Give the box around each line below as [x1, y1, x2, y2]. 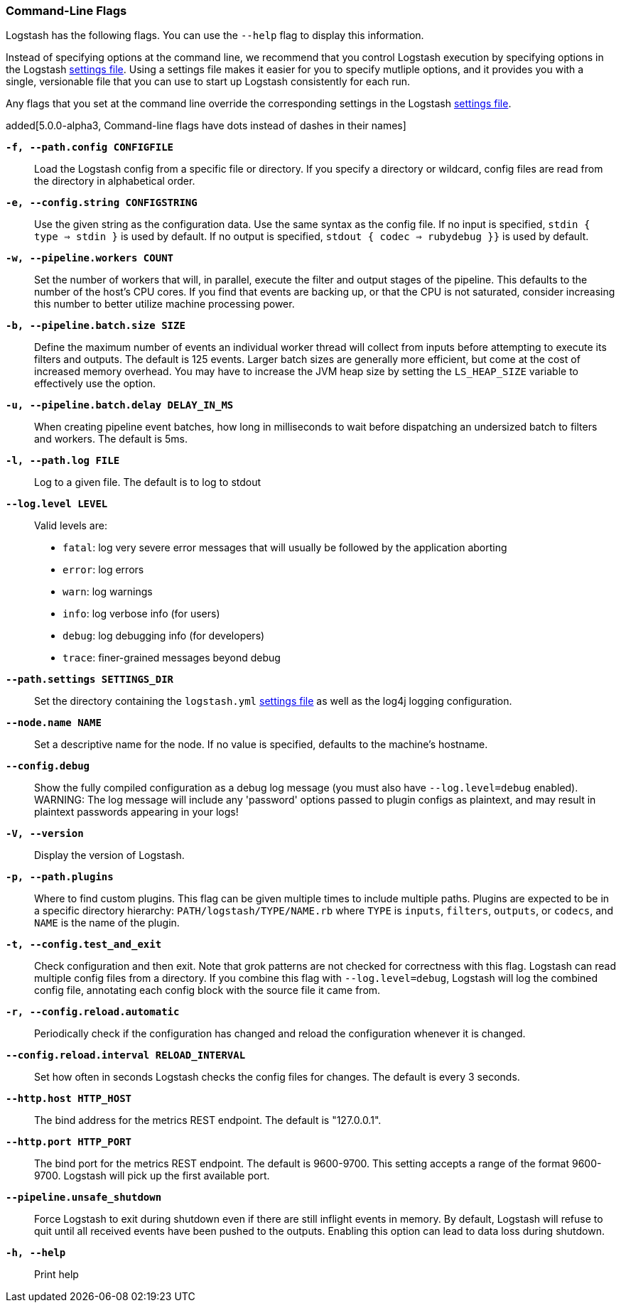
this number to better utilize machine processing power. [34, 298, 295, 310]
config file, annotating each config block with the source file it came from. [34, 984, 381, 997]
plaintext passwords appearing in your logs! [34, 806, 239, 818]
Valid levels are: [34, 519, 107, 532]
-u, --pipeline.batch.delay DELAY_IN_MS [6, 399, 234, 411]
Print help [34, 1268, 79, 1281]
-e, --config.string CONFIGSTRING [6, 197, 198, 209]
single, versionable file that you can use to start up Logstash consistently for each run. [6, 75, 411, 88]
